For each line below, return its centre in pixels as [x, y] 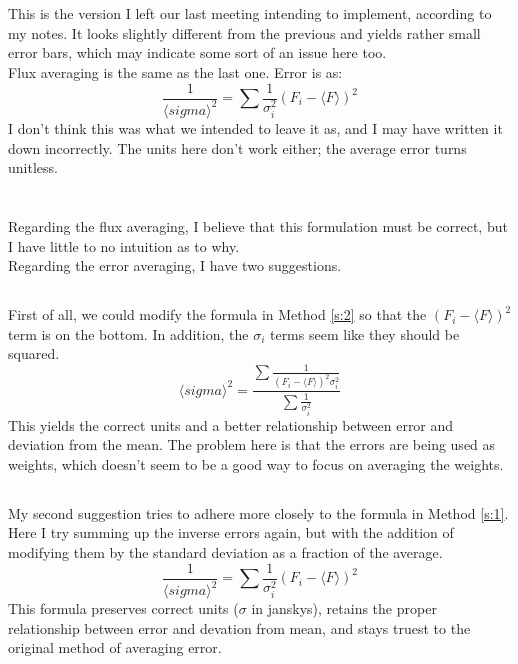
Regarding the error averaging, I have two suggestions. [175, 265]
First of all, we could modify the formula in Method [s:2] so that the [217, 314]
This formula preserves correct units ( [123, 608]
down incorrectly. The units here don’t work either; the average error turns [237, 147]
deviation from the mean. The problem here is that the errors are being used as [252, 444]
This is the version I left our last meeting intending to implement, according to [250, 13]
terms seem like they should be [364, 333]
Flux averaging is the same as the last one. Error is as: [175, 71]
